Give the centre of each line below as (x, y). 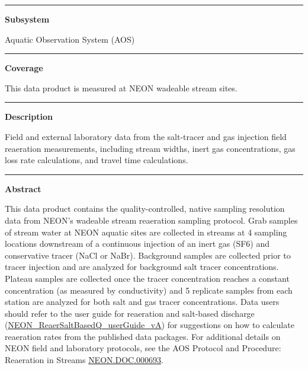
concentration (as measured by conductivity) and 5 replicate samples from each (149, 290)
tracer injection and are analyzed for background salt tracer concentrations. (142, 267)
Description (29, 117)
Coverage (24, 68)
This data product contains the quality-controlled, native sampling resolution (145, 209)
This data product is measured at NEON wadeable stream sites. (121, 88)
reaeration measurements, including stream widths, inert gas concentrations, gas (150, 148)
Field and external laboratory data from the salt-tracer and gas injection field (146, 136)
